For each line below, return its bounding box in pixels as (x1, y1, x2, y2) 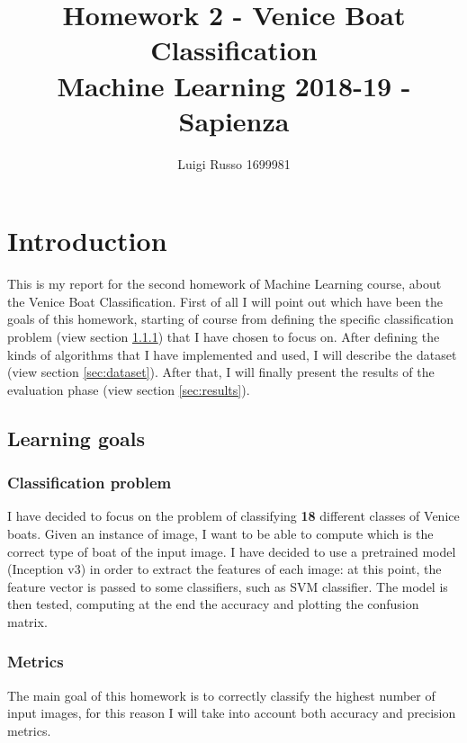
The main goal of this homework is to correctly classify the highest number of (7, 685, 436, 704)
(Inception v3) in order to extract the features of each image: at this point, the (7, 559, 442, 578)
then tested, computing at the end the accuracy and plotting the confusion (7, 595, 419, 613)
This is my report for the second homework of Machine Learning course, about (7, 274, 442, 293)
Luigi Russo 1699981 (177, 154, 291, 173)
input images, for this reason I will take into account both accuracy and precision (7, 703, 456, 722)
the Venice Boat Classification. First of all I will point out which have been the (7, 291, 444, 310)
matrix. (7, 612, 48, 631)
